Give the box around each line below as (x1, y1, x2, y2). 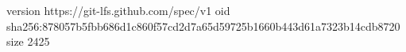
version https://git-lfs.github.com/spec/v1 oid (6, 2, 230, 18)
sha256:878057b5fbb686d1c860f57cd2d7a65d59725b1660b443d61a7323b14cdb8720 (6, 17, 400, 34)
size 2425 (6, 33, 50, 50)
